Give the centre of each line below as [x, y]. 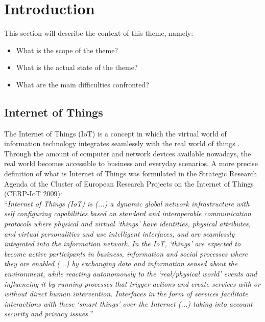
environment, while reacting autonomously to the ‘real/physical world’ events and [131, 274]
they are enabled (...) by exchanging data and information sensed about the [121, 263]
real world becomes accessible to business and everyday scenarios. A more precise [131, 163]
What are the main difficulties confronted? [82, 84]
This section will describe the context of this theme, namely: [99, 33]
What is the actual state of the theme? [77, 67]
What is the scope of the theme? [67, 50]
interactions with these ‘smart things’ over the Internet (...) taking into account [128, 303]
